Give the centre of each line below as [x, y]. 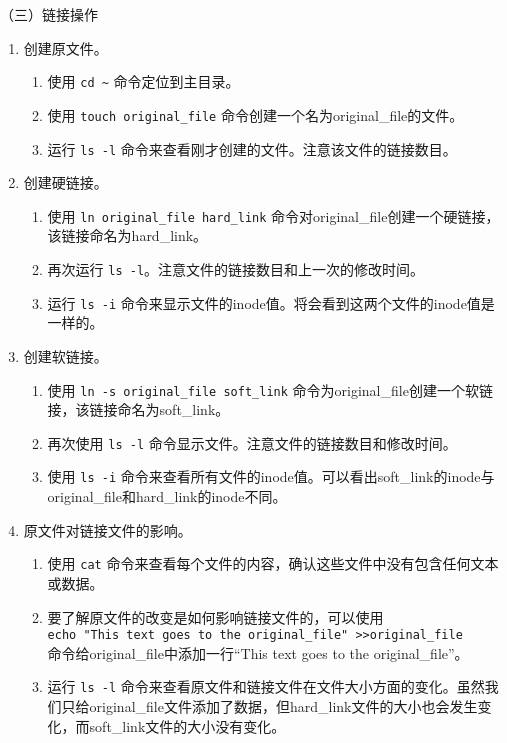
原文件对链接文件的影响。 [107, 529]
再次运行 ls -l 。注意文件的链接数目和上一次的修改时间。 [236, 269]
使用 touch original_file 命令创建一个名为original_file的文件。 [255, 114]
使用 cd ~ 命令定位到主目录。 [143, 81]
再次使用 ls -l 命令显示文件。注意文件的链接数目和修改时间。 [252, 442]
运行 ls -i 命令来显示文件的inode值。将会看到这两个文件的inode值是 [271, 302]
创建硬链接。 [65, 182]
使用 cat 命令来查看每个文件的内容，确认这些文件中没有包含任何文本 [273, 563]
